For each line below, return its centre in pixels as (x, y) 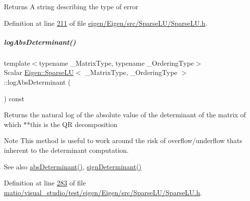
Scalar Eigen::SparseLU (39, 72)
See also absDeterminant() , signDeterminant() (73, 166)
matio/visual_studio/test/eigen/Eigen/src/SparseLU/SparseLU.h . (103, 192)
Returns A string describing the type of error (71, 6)
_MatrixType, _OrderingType (131, 72)
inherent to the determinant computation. (66, 150)
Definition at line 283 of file (45, 183)
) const (14, 98)
